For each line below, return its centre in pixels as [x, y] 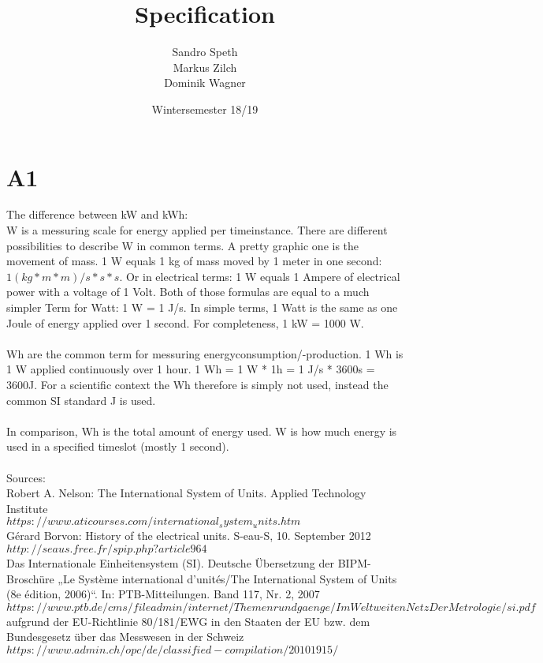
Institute [27, 508]
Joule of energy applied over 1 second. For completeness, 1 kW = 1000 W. [185, 322]
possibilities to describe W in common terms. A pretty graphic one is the [183, 245]
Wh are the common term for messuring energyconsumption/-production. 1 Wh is [205, 353]
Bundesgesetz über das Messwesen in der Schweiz [125, 637]
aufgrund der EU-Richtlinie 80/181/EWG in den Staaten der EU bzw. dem [188, 621]
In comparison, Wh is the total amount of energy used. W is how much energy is [202, 431]
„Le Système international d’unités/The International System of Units [227, 578]
